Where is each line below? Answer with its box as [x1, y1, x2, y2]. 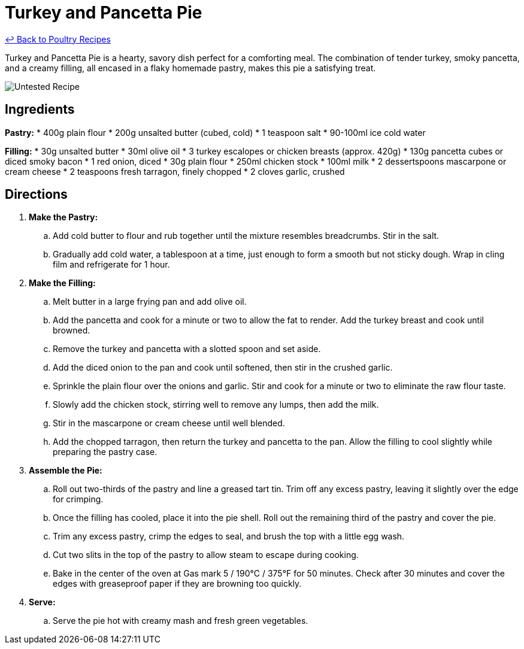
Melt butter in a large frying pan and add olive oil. [53, 296, 247, 307]
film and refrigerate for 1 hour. [53, 259, 170, 270]
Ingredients [5, 102, 75, 117]
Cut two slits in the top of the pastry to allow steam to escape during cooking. [53, 550, 359, 560]
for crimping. [53, 494, 104, 505]
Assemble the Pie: [29, 465, 102, 476]
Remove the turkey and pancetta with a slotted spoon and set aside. [53, 344, 321, 354]
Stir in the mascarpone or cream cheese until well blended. [53, 418, 285, 429]
